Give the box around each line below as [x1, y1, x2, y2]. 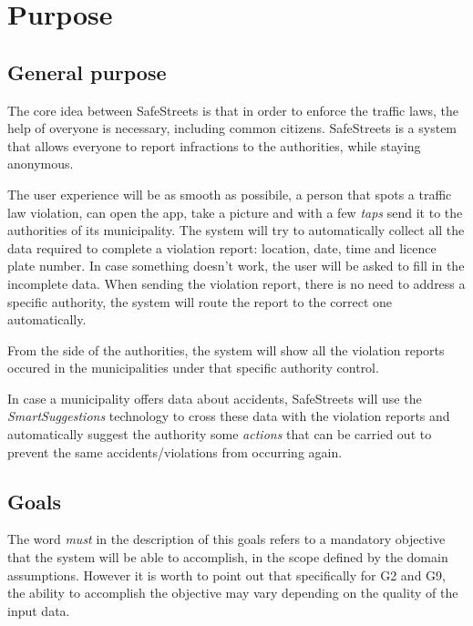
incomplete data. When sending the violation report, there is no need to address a [7, 273, 466, 292]
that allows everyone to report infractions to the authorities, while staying [7, 136, 421, 155]
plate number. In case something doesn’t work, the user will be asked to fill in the [7, 256, 465, 275]
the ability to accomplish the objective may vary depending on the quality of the [7, 583, 458, 602]
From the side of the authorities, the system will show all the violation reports [7, 340, 445, 359]
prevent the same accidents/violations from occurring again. [7, 442, 343, 461]
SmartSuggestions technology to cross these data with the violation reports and [7, 406, 450, 426]
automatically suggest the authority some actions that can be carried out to [7, 425, 432, 444]
